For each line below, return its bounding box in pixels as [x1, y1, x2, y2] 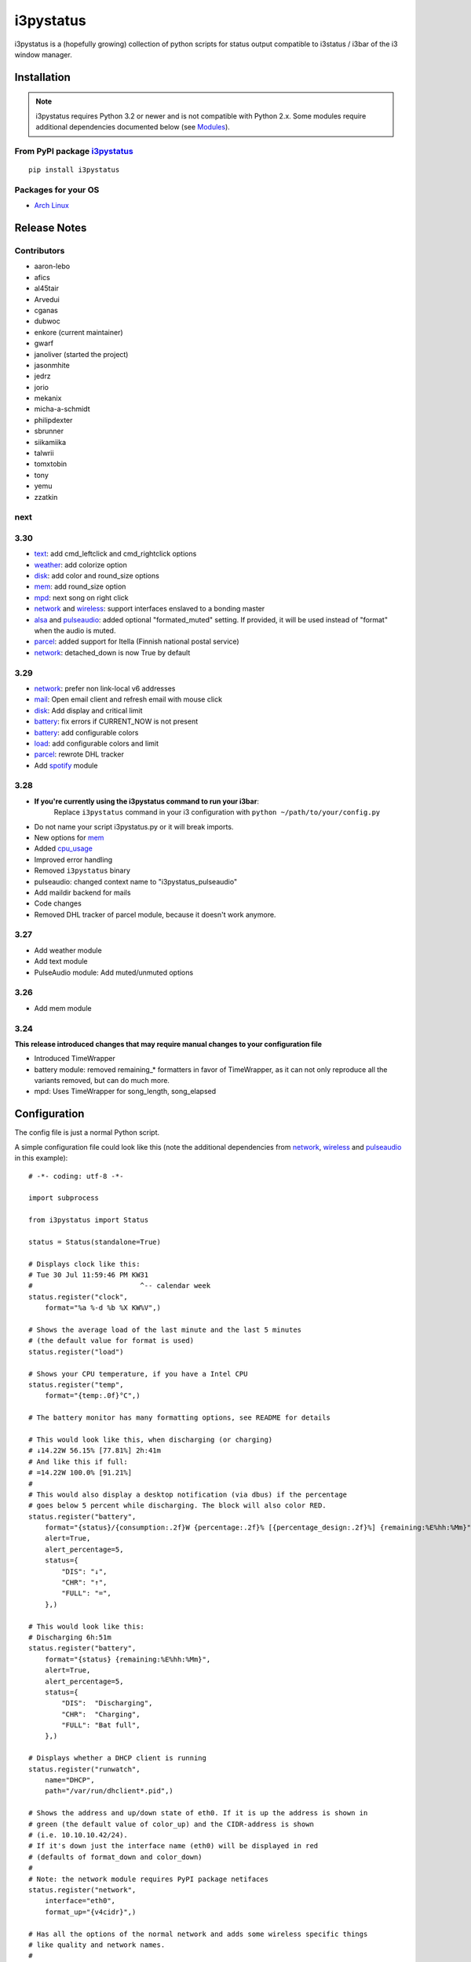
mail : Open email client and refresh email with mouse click [34, 695, 223, 704]
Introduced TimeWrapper [34, 1054, 115, 1063]
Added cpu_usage [34, 844, 93, 853]
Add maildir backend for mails [34, 888, 131, 897]
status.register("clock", [28, 1292, 129, 1301]
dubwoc [34, 316, 60, 326]
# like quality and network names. [28, 1940, 166, 1949]
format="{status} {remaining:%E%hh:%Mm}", [44, 1654, 211, 1664]
